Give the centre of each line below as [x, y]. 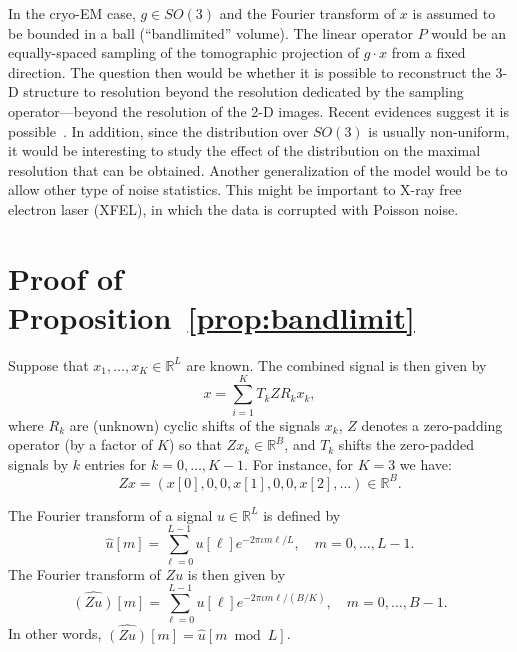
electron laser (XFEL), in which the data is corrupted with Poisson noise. [233, 208]
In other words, [55, 633]
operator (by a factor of [80, 444]
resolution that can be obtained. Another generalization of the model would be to [258, 169]
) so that [195, 444]
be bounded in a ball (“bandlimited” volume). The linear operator [211, 32]
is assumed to [454, 13]
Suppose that [48, 364]
